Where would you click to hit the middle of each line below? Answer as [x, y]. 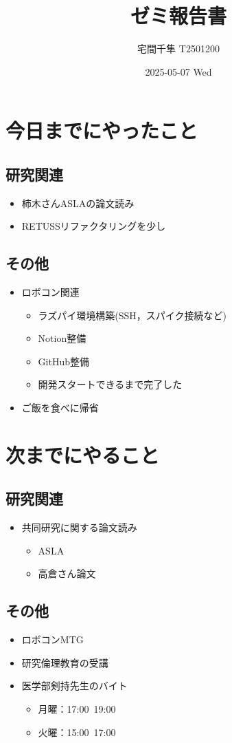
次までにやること [83, 454]
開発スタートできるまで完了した [110, 384]
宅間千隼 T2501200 [178, 49]
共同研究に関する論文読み [79, 527]
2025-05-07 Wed [178, 71]
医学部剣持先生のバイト [74, 686]
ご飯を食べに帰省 [60, 408]
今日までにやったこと [102, 130]
